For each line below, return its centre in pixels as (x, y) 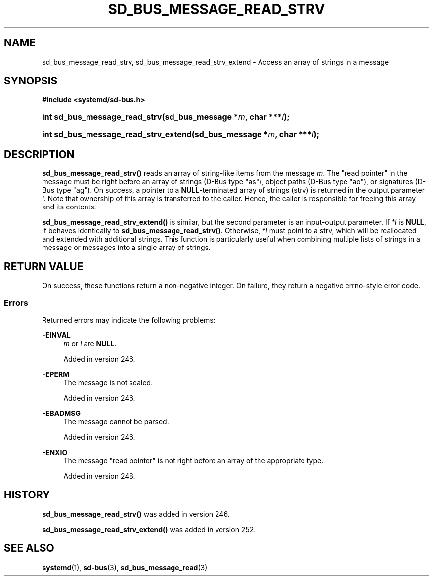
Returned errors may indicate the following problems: (129, 320)
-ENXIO (55, 452)
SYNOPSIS (31, 81)
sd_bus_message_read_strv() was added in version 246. (136, 514)
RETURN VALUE (44, 266)
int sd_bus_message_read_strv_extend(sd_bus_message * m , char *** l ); (181, 135)
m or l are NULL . (90, 343)
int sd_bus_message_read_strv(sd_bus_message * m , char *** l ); (166, 117)
